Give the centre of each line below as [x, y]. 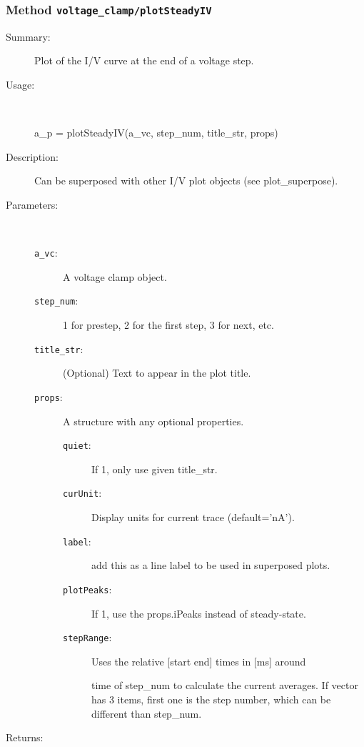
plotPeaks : [87, 589]
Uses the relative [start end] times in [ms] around [199, 661]
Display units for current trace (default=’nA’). [193, 517]
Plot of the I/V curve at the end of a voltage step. [144, 60]
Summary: [28, 36]
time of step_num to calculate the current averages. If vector [225, 685]
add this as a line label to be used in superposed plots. [211, 565]
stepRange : [87, 637]
